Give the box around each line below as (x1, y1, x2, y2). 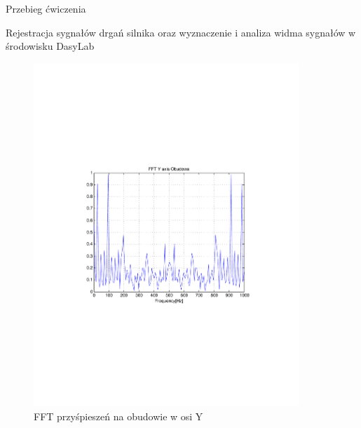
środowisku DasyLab (6, 39, 95, 53)
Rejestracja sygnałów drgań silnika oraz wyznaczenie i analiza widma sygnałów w (6, 25, 356, 39)
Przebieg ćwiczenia (6, 1, 86, 15)
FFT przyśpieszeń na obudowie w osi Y (34, 408, 203, 423)
